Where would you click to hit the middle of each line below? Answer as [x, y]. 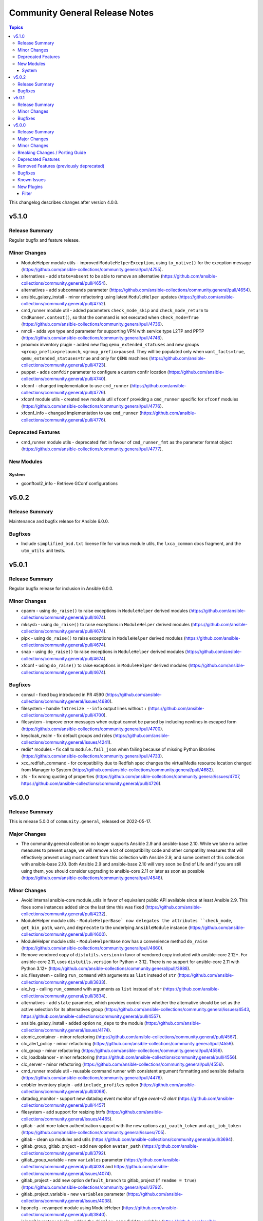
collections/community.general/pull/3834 [63, 996]
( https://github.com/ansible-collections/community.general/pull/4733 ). [92, 756]
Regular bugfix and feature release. [44, 240]
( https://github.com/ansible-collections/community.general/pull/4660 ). [92, 948]
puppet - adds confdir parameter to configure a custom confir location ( [95, 372]
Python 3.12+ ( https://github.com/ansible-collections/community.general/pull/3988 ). [106, 968]
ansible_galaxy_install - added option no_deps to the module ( [84, 1023]
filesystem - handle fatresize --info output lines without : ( [85, 708]
